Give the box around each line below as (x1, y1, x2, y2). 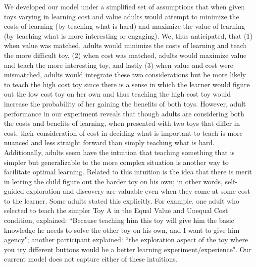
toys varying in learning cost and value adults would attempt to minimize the (4, 11, 239, 21)
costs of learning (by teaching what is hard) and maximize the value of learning (4, 21, 245, 31)
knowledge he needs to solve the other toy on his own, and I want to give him (4, 224, 240, 235)
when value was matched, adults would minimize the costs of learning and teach (4, 40, 247, 51)
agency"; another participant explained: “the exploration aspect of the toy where (4, 234, 248, 245)
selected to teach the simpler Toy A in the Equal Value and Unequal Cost (4, 205, 228, 215)
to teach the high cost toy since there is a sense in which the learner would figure (4, 79, 250, 89)
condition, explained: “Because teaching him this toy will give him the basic (4, 215, 234, 225)
